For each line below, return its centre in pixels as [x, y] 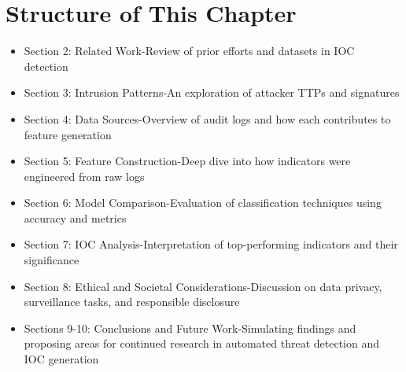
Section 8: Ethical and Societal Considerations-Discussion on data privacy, [203, 286]
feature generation [68, 134]
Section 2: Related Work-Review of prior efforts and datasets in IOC [189, 51]
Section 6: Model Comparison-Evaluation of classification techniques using [203, 203]
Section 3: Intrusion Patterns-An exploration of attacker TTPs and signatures [212, 92]
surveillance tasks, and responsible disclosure [132, 302]
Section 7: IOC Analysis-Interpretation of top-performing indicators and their [211, 244]
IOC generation [61, 359]
